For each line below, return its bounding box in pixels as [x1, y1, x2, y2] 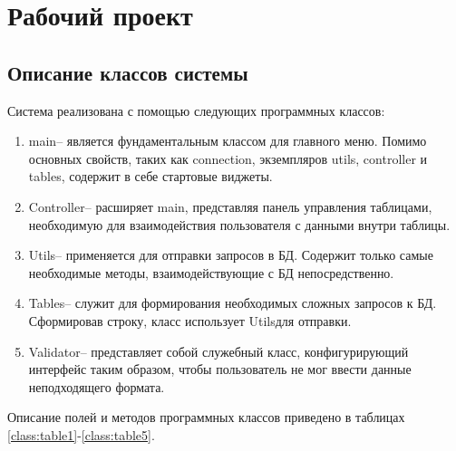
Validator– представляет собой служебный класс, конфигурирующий [28, 341, 409, 360]
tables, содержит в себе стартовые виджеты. [28, 167, 273, 186]
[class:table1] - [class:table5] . [7, 425, 155, 444]
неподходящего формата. [28, 377, 165, 396]
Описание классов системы [7, 58, 248, 86]
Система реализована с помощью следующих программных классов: [7, 101, 385, 120]
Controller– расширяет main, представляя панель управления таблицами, [28, 197, 432, 216]
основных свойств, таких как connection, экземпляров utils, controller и [28, 149, 428, 168]
